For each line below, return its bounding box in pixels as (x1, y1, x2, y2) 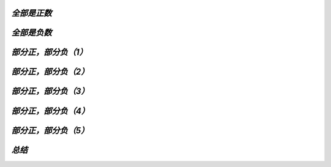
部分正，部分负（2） (11, 67, 89, 77)
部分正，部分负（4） (11, 106, 90, 116)
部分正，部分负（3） (11, 86, 89, 97)
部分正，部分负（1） (11, 47, 88, 58)
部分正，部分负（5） (11, 125, 89, 136)
